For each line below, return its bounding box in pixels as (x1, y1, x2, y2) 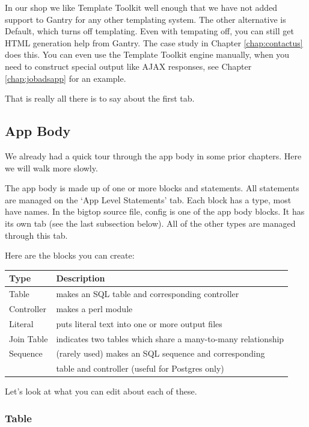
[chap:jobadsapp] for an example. (5, 72, 126, 84)
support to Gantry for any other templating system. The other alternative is (5, 13, 286, 25)
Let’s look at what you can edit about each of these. (5, 385, 197, 398)
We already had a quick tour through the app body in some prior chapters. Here (5, 149, 302, 162)
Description (56, 272, 105, 284)
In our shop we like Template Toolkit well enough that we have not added (5, 1, 278, 13)
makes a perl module (56, 302, 133, 315)
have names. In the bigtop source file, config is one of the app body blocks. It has (5, 205, 305, 218)
